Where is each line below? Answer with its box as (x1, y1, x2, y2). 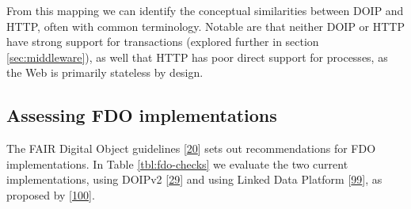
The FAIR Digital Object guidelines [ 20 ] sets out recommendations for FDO (6, 140, 376, 157)
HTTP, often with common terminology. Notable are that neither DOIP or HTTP (6, 17, 405, 34)
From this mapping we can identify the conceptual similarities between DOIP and (6, 2, 404, 18)
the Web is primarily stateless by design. (6, 64, 204, 81)
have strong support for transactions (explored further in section (6, 33, 319, 50)
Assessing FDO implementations (6, 103, 277, 127)
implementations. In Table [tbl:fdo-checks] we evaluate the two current (6, 155, 348, 172)
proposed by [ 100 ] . (6, 186, 95, 203)
